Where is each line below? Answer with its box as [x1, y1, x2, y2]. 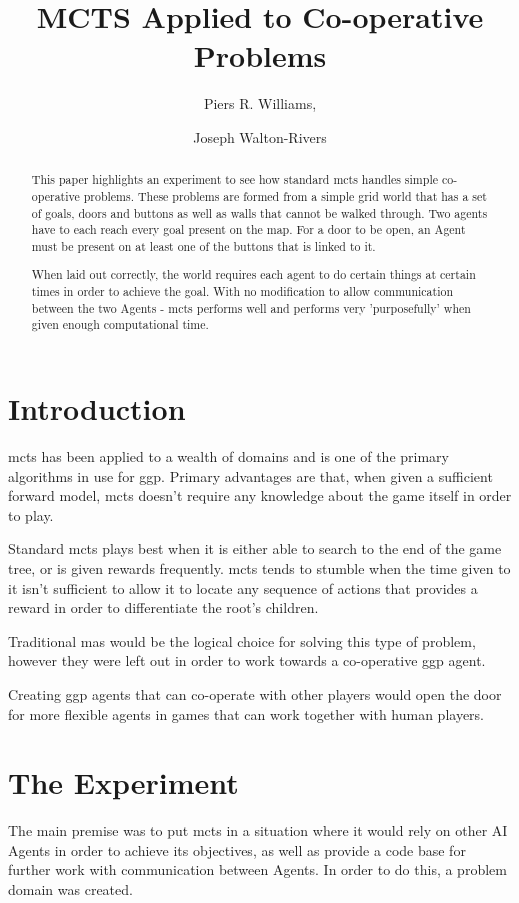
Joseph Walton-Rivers [193, 126, 327, 147]
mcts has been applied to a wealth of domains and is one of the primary [8, 446, 449, 467]
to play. [8, 504, 54, 525]
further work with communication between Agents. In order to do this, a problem [8, 859, 507, 880]
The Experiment [8, 762, 239, 803]
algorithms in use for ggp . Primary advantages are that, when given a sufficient [8, 465, 493, 486]
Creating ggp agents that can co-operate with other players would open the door [8, 683, 502, 704]
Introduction [8, 388, 186, 429]
